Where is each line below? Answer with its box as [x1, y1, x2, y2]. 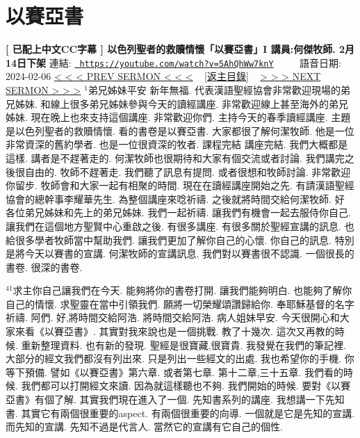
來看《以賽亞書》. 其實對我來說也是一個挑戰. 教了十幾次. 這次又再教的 [15, 324, 335, 339]
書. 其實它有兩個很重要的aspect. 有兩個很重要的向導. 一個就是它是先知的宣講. [6, 405, 355, 420]
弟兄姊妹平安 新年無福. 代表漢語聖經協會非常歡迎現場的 [88, 82, 341, 97]
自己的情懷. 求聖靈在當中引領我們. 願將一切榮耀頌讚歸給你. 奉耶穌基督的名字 [6, 296, 354, 311]
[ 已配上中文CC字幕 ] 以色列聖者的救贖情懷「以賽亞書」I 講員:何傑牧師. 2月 [6, 42, 355, 56]
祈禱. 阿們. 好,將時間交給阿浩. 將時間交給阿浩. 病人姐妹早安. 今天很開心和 [6, 310, 340, 325]
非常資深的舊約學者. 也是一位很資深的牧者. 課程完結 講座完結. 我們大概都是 [6, 137, 348, 152]
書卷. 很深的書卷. [6, 259, 83, 274]
